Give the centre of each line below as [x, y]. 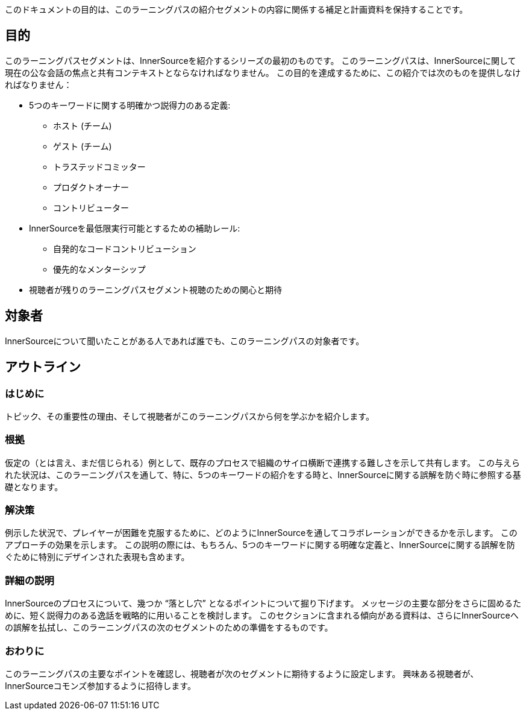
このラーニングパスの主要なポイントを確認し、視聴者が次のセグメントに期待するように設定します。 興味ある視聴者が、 [242, 673]
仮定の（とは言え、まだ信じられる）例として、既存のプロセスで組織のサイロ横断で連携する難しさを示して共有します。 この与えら [262, 462]
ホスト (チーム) [83, 125]
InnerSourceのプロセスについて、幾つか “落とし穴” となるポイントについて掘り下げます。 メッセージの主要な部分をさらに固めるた [263, 603]
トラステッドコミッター [99, 166]
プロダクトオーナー [91, 187]
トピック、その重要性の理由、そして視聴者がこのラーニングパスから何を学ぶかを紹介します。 [189, 416]
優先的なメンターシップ [99, 269]
